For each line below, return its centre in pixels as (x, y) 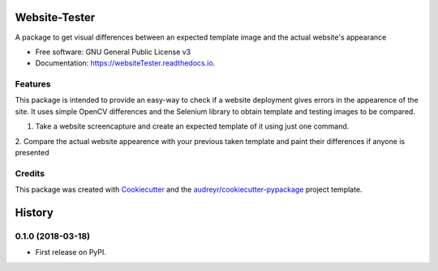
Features (33, 84)
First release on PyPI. (71, 252)
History (34, 212)
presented (32, 152)
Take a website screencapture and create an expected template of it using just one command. (192, 126)
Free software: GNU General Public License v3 (113, 52)
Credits (30, 173)
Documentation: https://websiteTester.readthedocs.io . (125, 63)
